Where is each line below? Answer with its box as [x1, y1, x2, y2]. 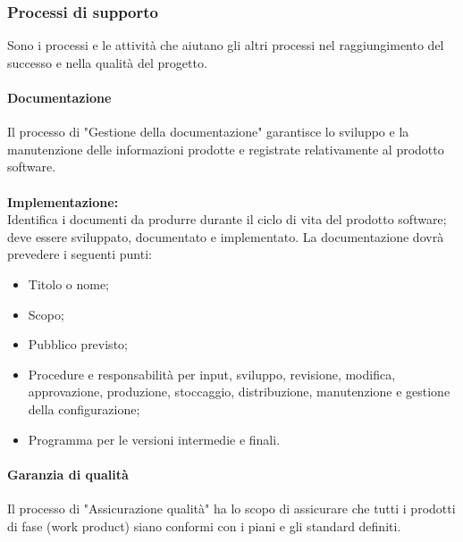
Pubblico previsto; [28, 335, 128, 354]
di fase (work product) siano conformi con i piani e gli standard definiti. [7, 516, 401, 535]
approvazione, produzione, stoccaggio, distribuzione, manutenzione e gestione [28, 382, 450, 401]
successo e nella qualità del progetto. [7, 53, 207, 71]
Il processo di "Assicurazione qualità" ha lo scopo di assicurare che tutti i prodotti [7, 498, 456, 517]
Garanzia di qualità [7, 464, 129, 483]
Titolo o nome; [28, 274, 110, 293]
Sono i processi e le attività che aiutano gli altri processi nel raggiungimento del [7, 36, 444, 54]
